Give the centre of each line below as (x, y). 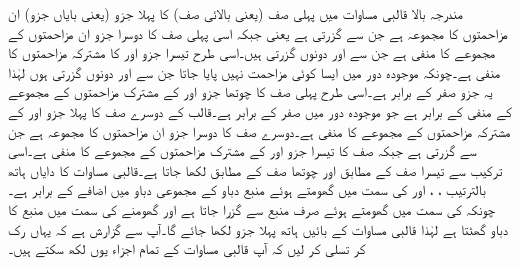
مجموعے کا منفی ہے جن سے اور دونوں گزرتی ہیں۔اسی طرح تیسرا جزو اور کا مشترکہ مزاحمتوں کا (252, 52)
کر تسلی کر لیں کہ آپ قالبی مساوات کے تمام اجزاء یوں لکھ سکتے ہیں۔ (187, 248)
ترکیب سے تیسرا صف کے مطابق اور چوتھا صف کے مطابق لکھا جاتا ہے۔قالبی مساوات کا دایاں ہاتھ (255, 169)
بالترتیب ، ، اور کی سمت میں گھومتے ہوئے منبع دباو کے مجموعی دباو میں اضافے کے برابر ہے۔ (247, 189)
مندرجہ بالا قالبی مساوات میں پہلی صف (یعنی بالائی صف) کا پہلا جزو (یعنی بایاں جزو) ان (235, 13)
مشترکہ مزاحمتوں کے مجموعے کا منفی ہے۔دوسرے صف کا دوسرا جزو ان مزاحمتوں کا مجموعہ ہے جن (259, 130)
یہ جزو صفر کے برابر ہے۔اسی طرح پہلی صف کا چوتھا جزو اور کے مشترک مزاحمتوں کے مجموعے (250, 91)
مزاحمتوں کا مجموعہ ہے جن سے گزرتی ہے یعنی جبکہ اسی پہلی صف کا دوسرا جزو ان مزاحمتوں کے (258, 32)
